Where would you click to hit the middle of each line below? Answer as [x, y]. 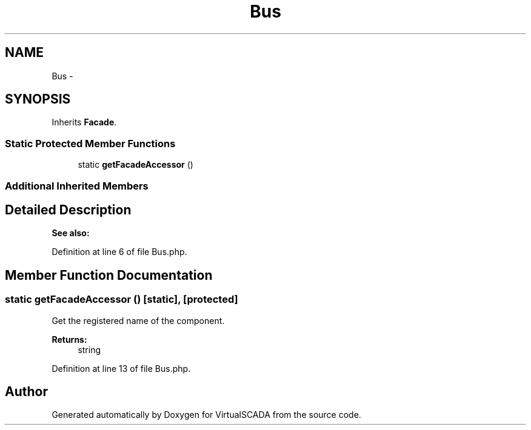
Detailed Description [68, 210]
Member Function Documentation [109, 275]
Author [26, 392]
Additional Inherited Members [77, 186]
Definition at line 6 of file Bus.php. [119, 252]
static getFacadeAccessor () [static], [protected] [122, 299]
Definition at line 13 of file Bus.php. [121, 368]
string [89, 349]
